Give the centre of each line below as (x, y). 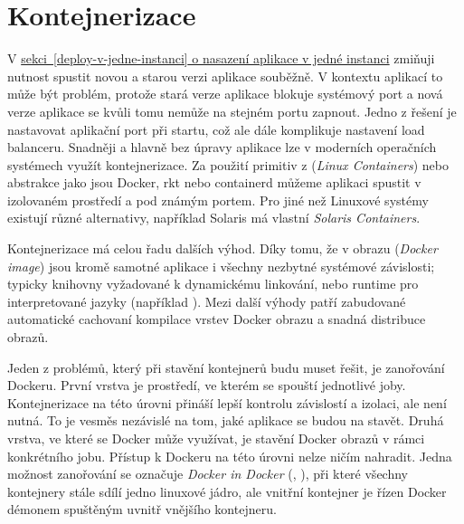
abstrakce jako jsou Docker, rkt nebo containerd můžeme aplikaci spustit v (214, 182)
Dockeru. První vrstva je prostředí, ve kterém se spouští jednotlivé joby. (207, 385)
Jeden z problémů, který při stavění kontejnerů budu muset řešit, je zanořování (226, 367)
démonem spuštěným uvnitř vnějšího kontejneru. (142, 509)
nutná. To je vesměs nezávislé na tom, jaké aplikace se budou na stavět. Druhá (226, 420)
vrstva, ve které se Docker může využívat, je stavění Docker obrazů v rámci (216, 438)
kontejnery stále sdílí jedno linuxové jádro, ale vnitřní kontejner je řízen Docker (227, 491)
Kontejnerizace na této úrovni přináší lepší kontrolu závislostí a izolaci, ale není (227, 402)
